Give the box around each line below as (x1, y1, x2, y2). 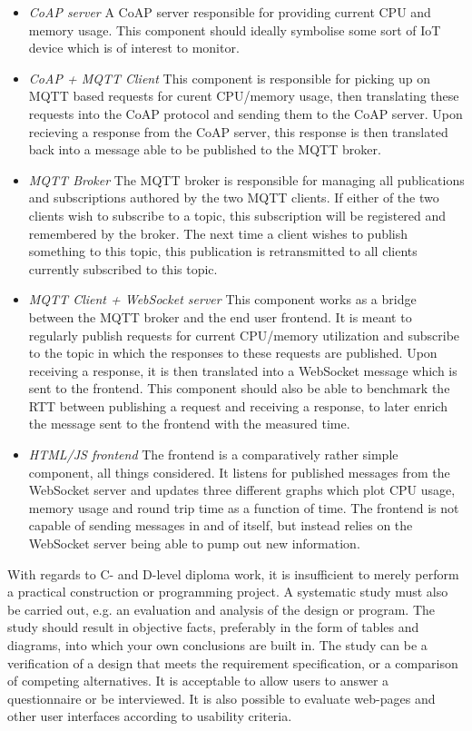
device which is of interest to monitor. (28, 38, 240, 57)
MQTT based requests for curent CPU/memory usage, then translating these (28, 86, 459, 105)
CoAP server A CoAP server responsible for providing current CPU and (28, 3, 431, 21)
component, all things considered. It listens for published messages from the (28, 462, 450, 481)
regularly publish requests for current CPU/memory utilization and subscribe (28, 325, 460, 344)
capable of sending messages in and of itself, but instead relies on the (28, 516, 413, 535)
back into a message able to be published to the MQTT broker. (28, 140, 381, 159)
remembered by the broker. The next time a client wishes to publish (28, 223, 408, 242)
